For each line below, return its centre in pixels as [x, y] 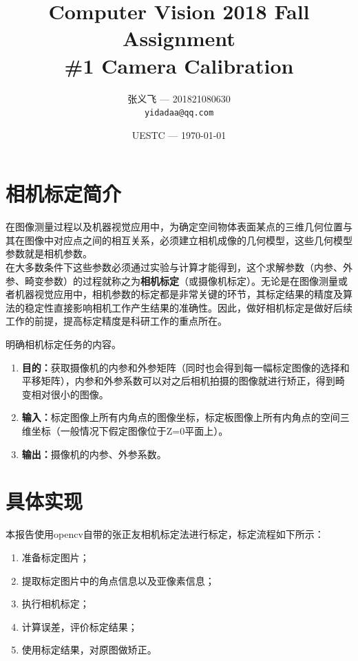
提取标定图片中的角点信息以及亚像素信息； [118, 580]
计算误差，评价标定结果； [80, 626]
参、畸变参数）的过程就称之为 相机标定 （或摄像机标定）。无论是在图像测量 [172, 280]
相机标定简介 [64, 194]
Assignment [179, 38]
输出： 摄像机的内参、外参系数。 [94, 454]
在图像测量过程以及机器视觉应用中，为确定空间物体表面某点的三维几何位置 [174, 227]
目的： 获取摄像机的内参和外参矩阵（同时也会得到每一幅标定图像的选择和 [186, 367]
